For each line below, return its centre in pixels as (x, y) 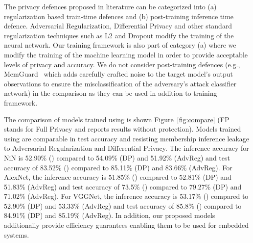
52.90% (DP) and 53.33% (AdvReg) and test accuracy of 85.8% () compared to (123, 205)
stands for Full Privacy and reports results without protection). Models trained (123, 129)
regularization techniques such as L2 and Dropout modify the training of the (119, 35)
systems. (17, 234)
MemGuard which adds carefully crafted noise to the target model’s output (118, 74)
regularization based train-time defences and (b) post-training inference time (119, 16)
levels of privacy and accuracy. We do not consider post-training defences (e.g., (122, 64)
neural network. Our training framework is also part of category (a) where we (120, 45)
